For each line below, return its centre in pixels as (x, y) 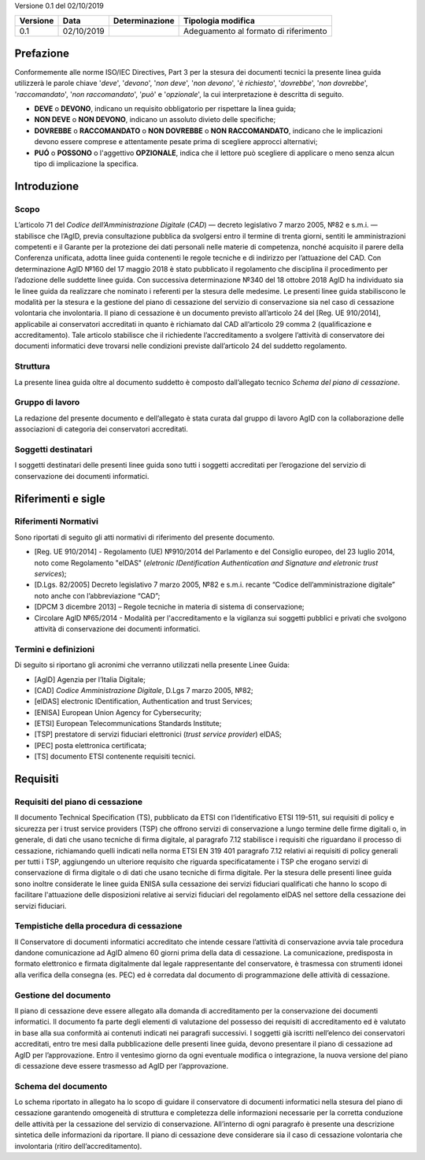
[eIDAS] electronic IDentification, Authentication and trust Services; (144, 702)
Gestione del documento (63, 995)
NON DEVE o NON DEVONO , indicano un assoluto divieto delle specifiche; (155, 120)
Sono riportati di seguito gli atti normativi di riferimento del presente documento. (145, 537)
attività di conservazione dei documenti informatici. (117, 628)
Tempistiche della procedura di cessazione (98, 926)
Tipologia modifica (219, 21)
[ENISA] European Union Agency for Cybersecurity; (118, 712)
